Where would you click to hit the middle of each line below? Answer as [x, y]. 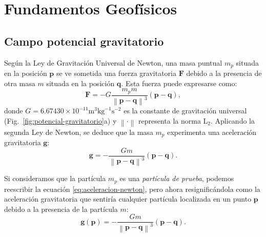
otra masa [20, 83]
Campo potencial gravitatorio [84, 41]
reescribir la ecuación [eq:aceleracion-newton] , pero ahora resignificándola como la [132, 189]
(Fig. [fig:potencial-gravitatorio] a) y [60, 120]
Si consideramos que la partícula [55, 178]
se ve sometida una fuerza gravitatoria [116, 73]
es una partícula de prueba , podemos [177, 178]
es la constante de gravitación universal [185, 111]
